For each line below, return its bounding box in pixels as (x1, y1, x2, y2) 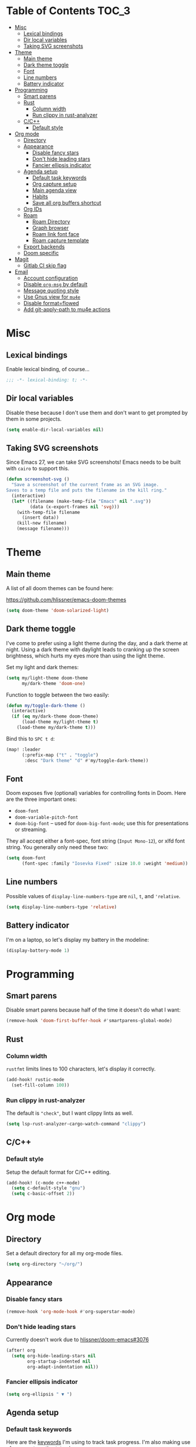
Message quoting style (23, 287, 79, 294)
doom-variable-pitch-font (14, 814, 78, 821)
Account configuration (23, 274, 78, 281)
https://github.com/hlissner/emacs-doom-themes (6, 596, 127, 603)
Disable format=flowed (23, 299, 79, 306)
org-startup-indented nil (27, 1358, 91, 1364)
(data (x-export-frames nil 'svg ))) (29, 503, 119, 510)
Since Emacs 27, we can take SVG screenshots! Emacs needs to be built (6, 459, 181, 466)
